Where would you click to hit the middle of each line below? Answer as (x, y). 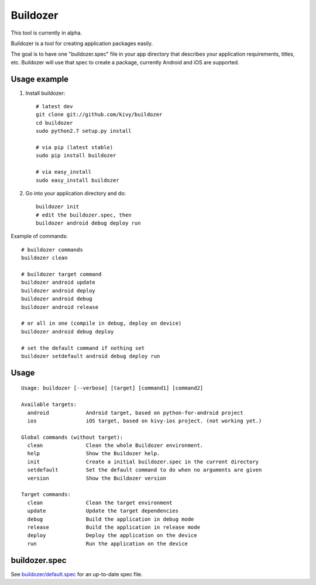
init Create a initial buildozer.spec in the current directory (143, 462)
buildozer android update (59, 283)
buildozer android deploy (59, 290)
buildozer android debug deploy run (88, 223)
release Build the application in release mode (114, 527)
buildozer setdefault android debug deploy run (91, 356)
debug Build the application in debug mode (111, 519)
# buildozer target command (61, 274)
